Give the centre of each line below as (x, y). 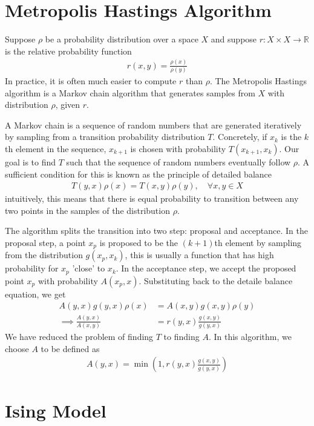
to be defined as (70, 348)
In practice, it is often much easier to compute (91, 80)
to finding (182, 337)
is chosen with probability (178, 148)
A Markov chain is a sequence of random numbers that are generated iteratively (153, 125)
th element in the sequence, (56, 148)
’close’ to (89, 268)
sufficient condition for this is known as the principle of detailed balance (139, 174)
